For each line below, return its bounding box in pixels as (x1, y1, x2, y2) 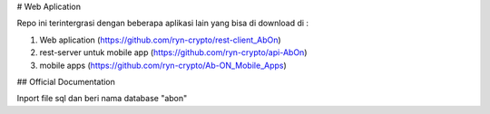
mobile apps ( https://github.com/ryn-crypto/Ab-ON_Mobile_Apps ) (39, 60, 288, 71)
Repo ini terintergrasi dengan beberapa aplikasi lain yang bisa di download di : (16, 18, 309, 29)
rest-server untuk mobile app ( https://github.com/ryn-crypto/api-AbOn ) (39, 47, 308, 58)
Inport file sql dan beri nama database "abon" (16, 93, 188, 104)
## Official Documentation (16, 76, 115, 87)
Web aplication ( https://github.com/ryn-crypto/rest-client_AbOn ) (39, 34, 281, 45)
